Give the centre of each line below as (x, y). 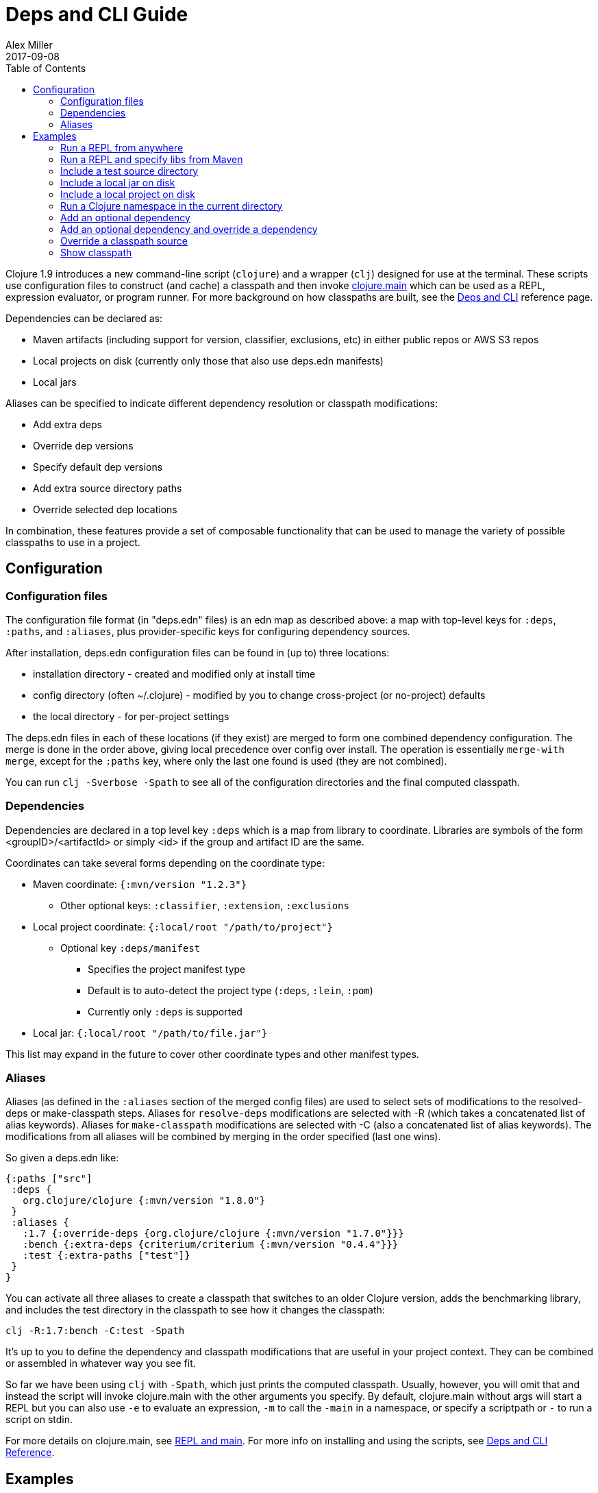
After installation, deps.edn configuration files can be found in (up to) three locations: (198, 652)
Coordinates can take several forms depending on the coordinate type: (165, 863)
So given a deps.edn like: (62, 1158)
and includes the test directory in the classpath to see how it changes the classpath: (195, 1310)
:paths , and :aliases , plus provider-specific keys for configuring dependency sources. (208, 631)
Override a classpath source (124, 240)
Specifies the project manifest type (167, 969)
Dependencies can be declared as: (84, 318)
